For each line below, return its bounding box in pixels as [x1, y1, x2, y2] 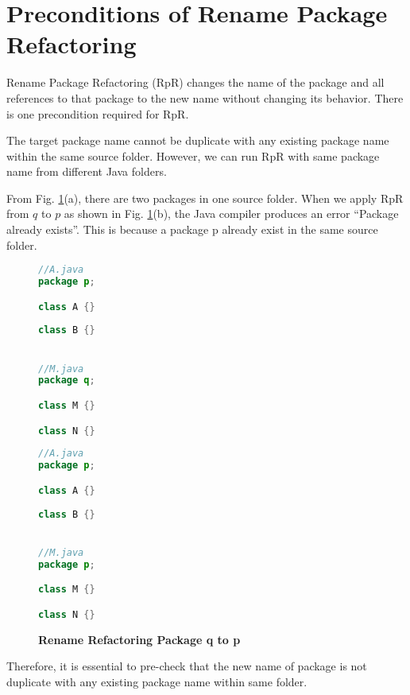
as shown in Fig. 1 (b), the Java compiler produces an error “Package [64, 205, 399, 222]
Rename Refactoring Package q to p [38, 631, 241, 647]
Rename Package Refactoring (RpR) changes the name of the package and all [6, 74, 385, 91]
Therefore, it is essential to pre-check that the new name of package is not [6, 658, 367, 674]
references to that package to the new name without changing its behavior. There [6, 89, 404, 106]
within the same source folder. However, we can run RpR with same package [6, 147, 380, 164]
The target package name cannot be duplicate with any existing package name [6, 132, 389, 149]
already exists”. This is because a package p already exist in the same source [6, 221, 378, 238]
